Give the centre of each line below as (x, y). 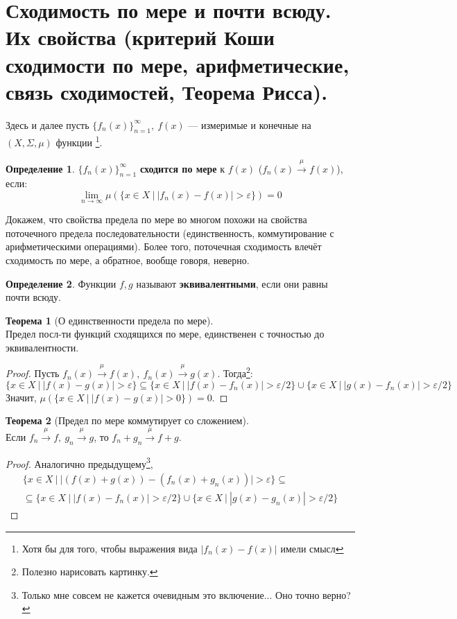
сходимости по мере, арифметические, (178, 64)
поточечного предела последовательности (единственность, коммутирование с (170, 233)
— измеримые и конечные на (250, 124)
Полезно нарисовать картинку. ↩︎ (90, 572)
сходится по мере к (182, 168)
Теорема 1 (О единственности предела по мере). (110, 320)
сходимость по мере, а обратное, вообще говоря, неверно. (128, 260)
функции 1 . (79, 141)
